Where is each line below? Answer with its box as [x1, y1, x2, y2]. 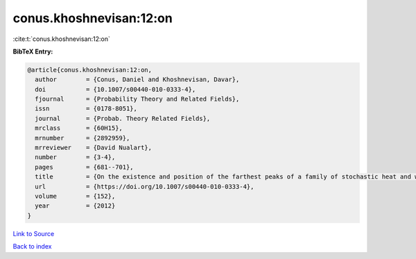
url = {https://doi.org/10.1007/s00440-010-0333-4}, [35, 183, 254, 190]
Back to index [12, 242, 52, 251]
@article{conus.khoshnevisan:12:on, [27, 66, 153, 74]
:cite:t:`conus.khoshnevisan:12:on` [12, 35, 111, 43]
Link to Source [12, 229, 55, 237]
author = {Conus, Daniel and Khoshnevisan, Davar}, [35, 76, 240, 83]
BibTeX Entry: [12, 47, 53, 56]
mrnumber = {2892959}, [35, 134, 130, 142]
